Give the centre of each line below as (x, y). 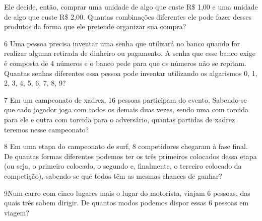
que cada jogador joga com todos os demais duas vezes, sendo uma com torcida (126, 109)
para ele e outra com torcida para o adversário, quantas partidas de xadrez (120, 119)
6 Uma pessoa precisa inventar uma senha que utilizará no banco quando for (122, 43)
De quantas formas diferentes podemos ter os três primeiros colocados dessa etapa (130, 156)
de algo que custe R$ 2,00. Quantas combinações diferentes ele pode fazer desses (128, 16)
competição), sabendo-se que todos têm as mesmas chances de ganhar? (113, 175)
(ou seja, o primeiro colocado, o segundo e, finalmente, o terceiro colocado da (123, 166)
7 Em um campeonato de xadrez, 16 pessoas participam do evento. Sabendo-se (125, 99)
